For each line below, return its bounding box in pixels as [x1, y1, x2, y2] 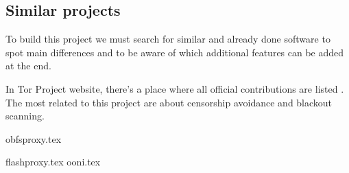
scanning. [5, 108, 45, 123]
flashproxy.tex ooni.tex [5, 154, 101, 169]
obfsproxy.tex [5, 131, 62, 146]
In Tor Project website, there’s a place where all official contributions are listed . [5, 81, 344, 95]
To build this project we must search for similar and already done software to [5, 32, 330, 46]
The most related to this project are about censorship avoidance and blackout [5, 95, 333, 109]
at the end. [5, 58, 51, 73]
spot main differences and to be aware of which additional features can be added [5, 45, 344, 59]
